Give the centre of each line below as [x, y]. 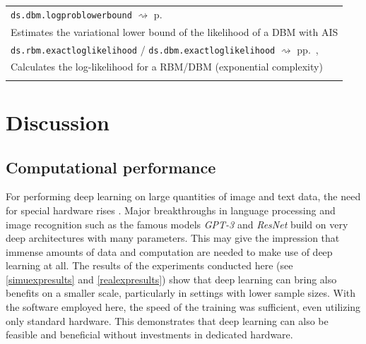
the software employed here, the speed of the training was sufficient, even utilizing [183, 307]
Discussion [58, 122]
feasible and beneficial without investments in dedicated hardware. [149, 334]
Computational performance [111, 167]
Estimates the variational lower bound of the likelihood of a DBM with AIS [175, 31]
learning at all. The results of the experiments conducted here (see [149, 265]
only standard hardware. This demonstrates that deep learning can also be [167, 320]
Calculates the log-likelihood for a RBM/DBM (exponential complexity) [167, 67]
